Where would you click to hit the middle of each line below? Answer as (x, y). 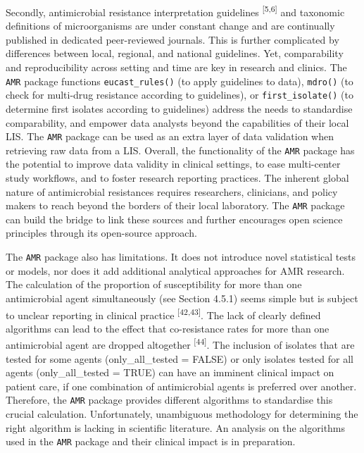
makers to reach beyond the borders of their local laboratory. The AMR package (175, 205)
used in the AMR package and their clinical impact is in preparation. (151, 441)
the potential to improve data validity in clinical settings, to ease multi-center (173, 164)
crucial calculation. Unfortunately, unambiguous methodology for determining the (182, 414)
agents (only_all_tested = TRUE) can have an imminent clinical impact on (170, 372)
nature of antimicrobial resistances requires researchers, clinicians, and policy (172, 191)
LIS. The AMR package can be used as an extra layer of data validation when (170, 136)
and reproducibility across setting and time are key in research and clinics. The (176, 67)
